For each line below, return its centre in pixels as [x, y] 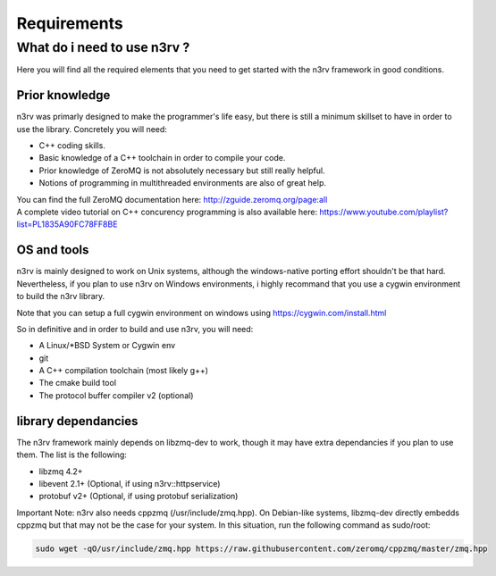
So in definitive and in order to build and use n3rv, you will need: [135, 329]
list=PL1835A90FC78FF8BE [67, 224]
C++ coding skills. [72, 146]
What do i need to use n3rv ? [103, 47]
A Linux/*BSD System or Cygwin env [107, 346]
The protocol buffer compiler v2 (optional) [116, 395]
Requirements [70, 23]
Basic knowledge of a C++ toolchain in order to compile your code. [162, 158]
